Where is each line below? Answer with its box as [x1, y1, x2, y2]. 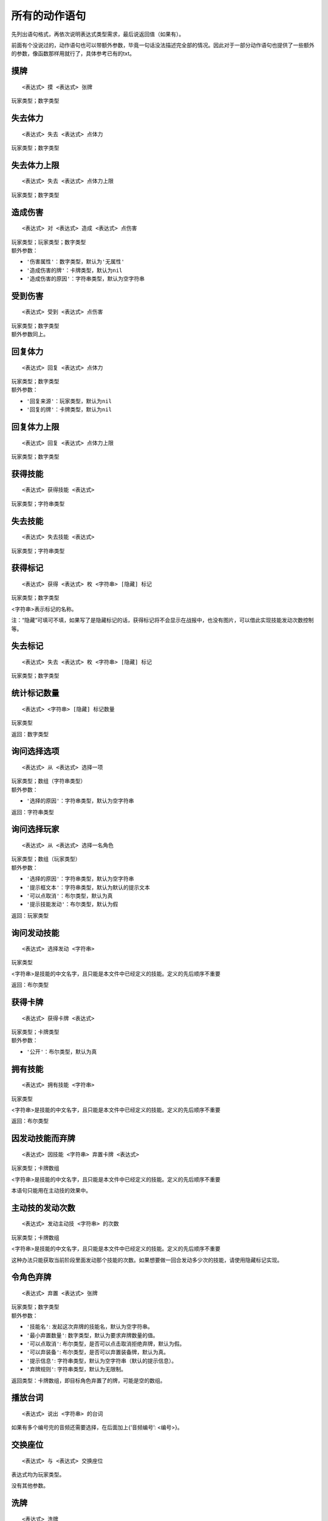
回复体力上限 [11, 422, 60, 432]
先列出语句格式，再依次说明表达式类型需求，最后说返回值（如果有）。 [11, 30, 185, 38]
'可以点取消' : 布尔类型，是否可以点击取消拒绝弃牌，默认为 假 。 [26, 1340, 185, 1347]
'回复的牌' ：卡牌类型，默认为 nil [26, 406, 112, 413]
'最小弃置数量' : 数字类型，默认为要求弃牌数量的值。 [26, 1331, 159, 1338]
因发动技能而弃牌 [11, 1133, 75, 1144]
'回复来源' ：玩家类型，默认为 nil [26, 397, 112, 405]
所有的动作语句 [11, 9, 86, 23]
